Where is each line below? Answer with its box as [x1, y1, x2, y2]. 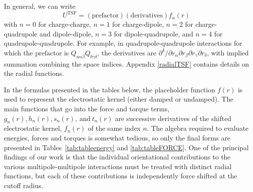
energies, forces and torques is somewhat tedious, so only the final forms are [4, 133, 231, 143]
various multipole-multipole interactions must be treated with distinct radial [4, 161, 232, 171]
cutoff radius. [4, 180, 43, 190]
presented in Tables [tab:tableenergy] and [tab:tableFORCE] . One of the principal [4, 142, 249, 152]
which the [4, 47, 33, 57]
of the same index [88, 123, 141, 133]
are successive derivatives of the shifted [115, 113, 232, 123]
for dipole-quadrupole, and [114, 28, 193, 38]
